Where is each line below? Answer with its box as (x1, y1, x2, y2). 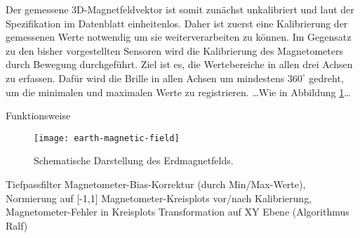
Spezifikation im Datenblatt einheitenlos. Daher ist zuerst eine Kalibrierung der (6, 15, 348, 30)
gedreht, (309, 70, 344, 85)
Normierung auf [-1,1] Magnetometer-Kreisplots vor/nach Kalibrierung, (6, 190, 312, 205)
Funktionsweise (6, 108, 71, 123)
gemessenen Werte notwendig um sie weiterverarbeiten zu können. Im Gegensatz (6, 29, 352, 44)
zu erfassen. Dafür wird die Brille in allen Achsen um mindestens (6, 70, 285, 85)
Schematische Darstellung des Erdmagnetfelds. (34, 153, 234, 168)
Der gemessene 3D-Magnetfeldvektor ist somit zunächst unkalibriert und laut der (6, 2, 354, 16)
